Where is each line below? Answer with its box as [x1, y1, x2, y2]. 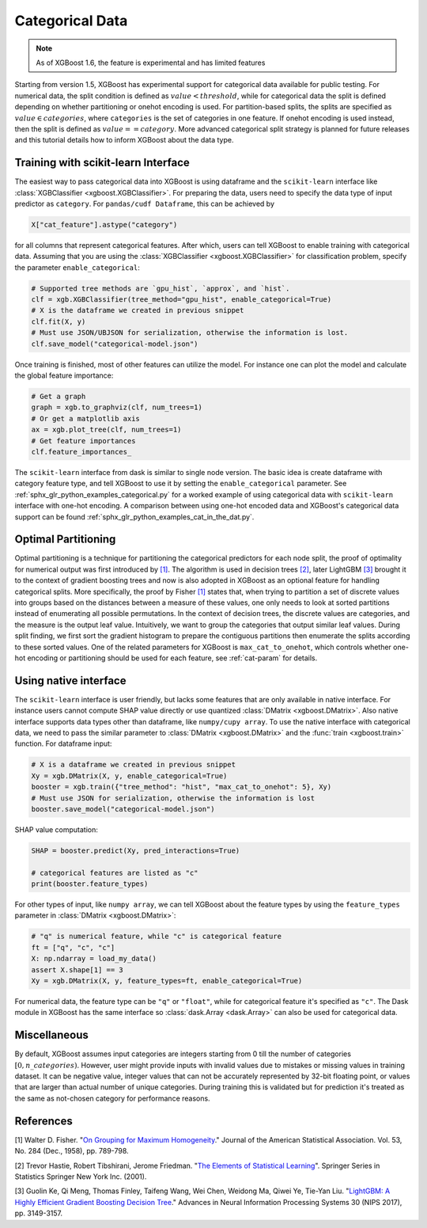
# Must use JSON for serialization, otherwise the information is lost [31, 793, 316, 803]
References [14, 1114, 73, 1127]
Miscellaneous [14, 1028, 89, 1042]
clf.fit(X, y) [31, 317, 86, 326]
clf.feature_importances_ [31, 447, 132, 456]
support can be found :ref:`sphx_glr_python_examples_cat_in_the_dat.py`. [14, 511, 255, 522]
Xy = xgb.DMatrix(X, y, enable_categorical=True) [31, 771, 228, 780]
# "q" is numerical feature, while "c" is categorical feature [31, 932, 282, 941]
